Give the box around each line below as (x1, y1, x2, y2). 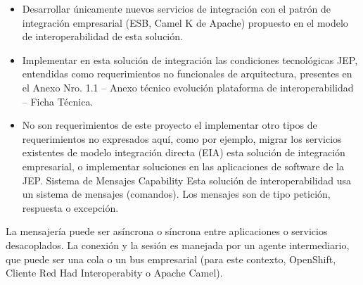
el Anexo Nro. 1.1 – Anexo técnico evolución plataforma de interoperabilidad (22, 80, 354, 94)
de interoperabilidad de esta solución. (22, 29, 183, 44)
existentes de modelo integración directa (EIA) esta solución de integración (22, 145, 345, 160)
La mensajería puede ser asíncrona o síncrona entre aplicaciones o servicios (6, 224, 328, 239)
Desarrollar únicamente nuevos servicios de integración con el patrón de (22, 1, 331, 15)
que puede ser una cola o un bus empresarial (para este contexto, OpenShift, (6, 251, 336, 266)
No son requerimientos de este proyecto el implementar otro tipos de (22, 118, 317, 132)
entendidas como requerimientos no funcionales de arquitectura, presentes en (22, 66, 352, 81)
